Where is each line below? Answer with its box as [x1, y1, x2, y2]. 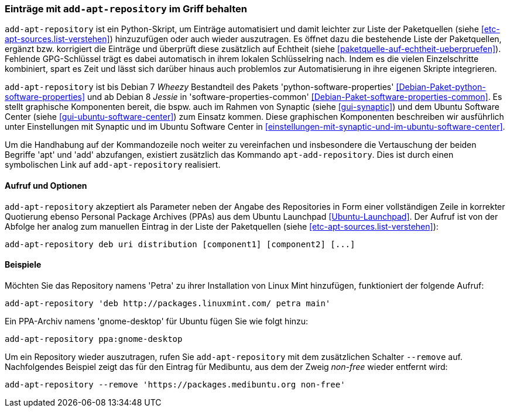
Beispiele [5, 259, 42, 270]
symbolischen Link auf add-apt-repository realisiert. [5, 160, 221, 170]
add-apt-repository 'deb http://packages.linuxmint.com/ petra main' [5, 298, 331, 308]
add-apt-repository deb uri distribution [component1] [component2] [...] [5, 239, 355, 249]
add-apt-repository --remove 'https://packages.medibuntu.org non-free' [5, 379, 345, 389]
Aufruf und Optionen [5, 180, 87, 191]
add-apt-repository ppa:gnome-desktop [5, 334, 183, 344]
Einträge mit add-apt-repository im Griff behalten [5, 3, 247, 15]
